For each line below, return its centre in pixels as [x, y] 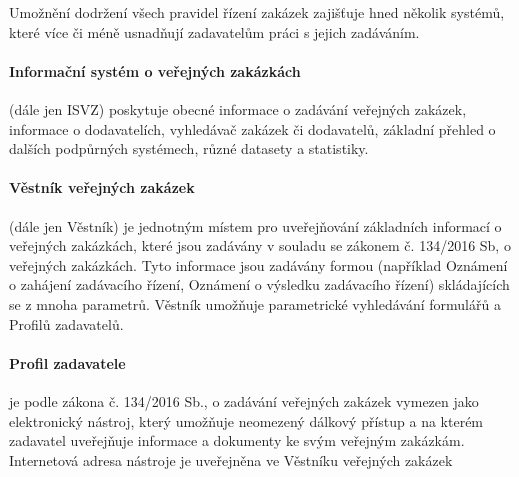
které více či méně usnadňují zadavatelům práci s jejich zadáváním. [214, 31]
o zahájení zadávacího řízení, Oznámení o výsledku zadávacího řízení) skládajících [259, 284]
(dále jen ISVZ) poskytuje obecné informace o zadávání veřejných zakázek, [238, 108]
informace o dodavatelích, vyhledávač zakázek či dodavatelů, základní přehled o [252, 128]
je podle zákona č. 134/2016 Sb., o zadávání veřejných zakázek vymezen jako [244, 400]
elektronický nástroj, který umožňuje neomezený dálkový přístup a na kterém [246, 420]
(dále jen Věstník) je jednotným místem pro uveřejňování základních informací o [255, 225]
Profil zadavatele [67, 362]
